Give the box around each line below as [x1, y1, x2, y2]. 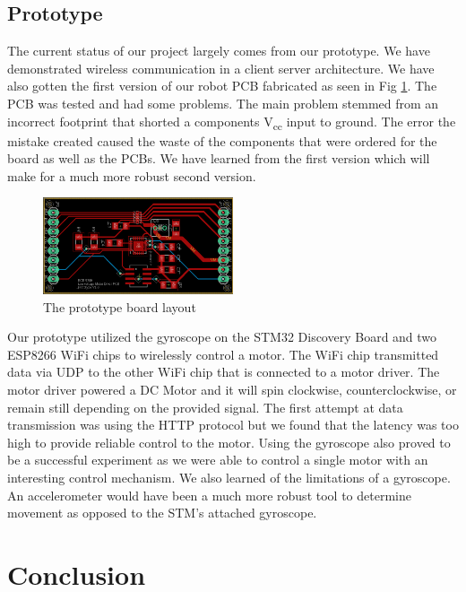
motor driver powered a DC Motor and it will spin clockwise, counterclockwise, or [7, 380, 457, 399]
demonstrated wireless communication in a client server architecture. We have [7, 58, 435, 77]
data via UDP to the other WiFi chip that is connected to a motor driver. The [7, 362, 440, 381]
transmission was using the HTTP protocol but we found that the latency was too [7, 415, 459, 434]
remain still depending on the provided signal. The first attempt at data [7, 397, 403, 416]
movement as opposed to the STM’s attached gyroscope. [7, 503, 317, 522]
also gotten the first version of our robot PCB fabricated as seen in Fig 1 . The [7, 76, 437, 95]
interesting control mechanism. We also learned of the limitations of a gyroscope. [7, 468, 451, 487]
